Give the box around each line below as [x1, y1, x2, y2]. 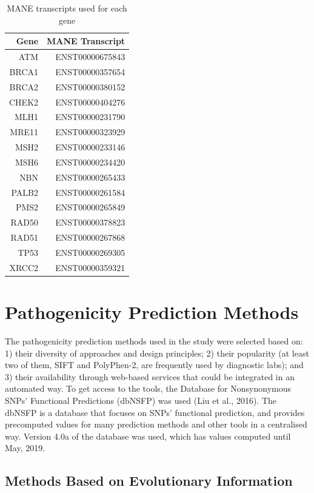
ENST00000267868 [55, 231, 125, 244]
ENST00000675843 [55, 50, 125, 63]
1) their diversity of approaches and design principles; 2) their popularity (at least [5, 346, 309, 359]
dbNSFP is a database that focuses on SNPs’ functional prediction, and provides [5, 406, 305, 418]
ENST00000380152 [55, 80, 125, 93]
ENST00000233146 [55, 141, 125, 153]
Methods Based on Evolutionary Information [5, 471, 293, 490]
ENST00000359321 [55, 261, 125, 273]
